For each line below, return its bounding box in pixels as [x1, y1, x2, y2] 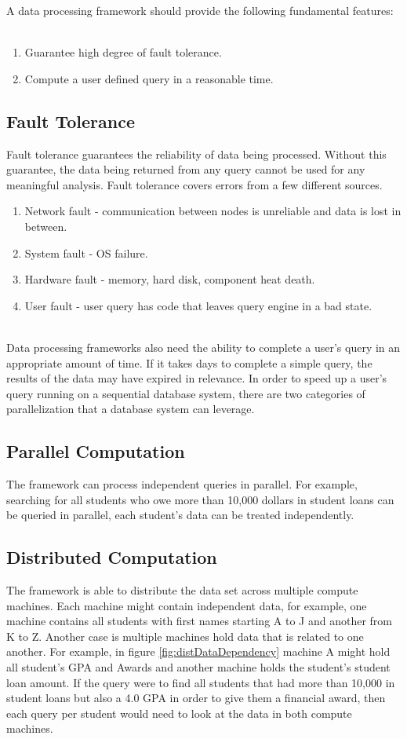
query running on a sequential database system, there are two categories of [6, 385, 365, 401]
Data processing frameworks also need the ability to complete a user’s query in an [6, 338, 401, 355]
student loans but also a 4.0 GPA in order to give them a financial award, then [6, 690, 386, 706]
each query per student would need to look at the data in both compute [6, 704, 352, 721]
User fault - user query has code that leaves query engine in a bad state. [24, 297, 372, 313]
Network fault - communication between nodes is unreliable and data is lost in [24, 203, 402, 219]
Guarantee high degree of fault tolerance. [24, 44, 222, 60]
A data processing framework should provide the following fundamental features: [6, 2, 394, 18]
